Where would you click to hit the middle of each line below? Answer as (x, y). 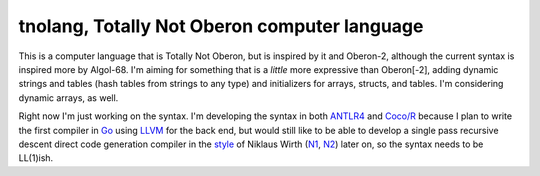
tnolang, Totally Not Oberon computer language (221, 26)
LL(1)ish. (36, 158)
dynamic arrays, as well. (68, 97)
